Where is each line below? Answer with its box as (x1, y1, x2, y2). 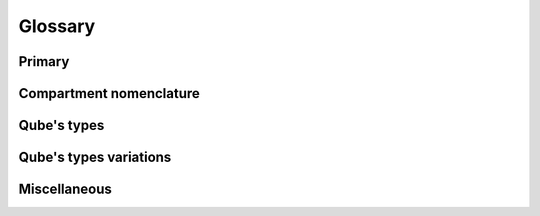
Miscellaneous (18, 181, 112, 198)
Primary (18, 53, 70, 70)
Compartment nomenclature (18, 85, 200, 102)
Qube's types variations (18, 149, 172, 166)
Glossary (18, 15, 96, 37)
